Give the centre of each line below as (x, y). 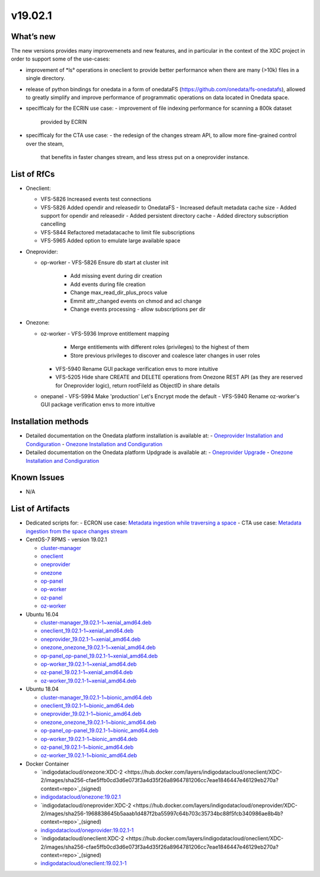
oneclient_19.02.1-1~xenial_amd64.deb (87, 631)
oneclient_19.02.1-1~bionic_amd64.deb (87, 706)
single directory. (45, 78)
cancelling (53, 224)
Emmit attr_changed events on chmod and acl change (136, 301)
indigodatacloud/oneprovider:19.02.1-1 (87, 830)
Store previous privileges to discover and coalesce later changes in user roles (165, 355)
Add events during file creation (108, 284)
